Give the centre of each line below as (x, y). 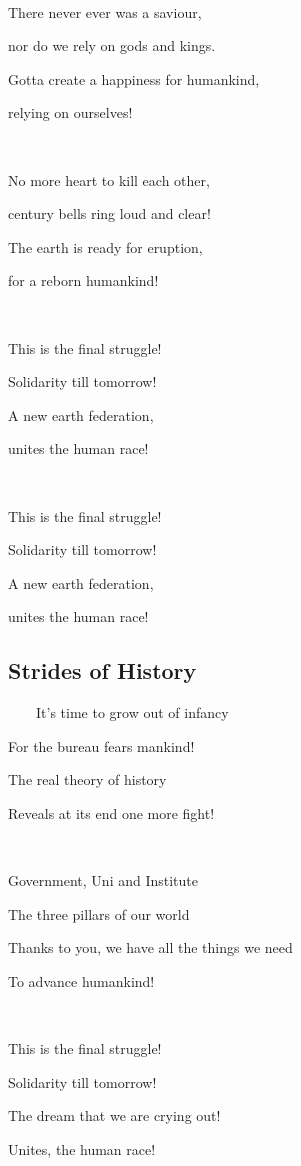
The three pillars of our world (99, 913)
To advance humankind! (81, 980)
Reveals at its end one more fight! (111, 812)
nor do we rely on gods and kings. (112, 45)
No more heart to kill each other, (109, 179)
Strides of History (102, 670)
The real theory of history (87, 779)
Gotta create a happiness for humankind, (134, 78)
